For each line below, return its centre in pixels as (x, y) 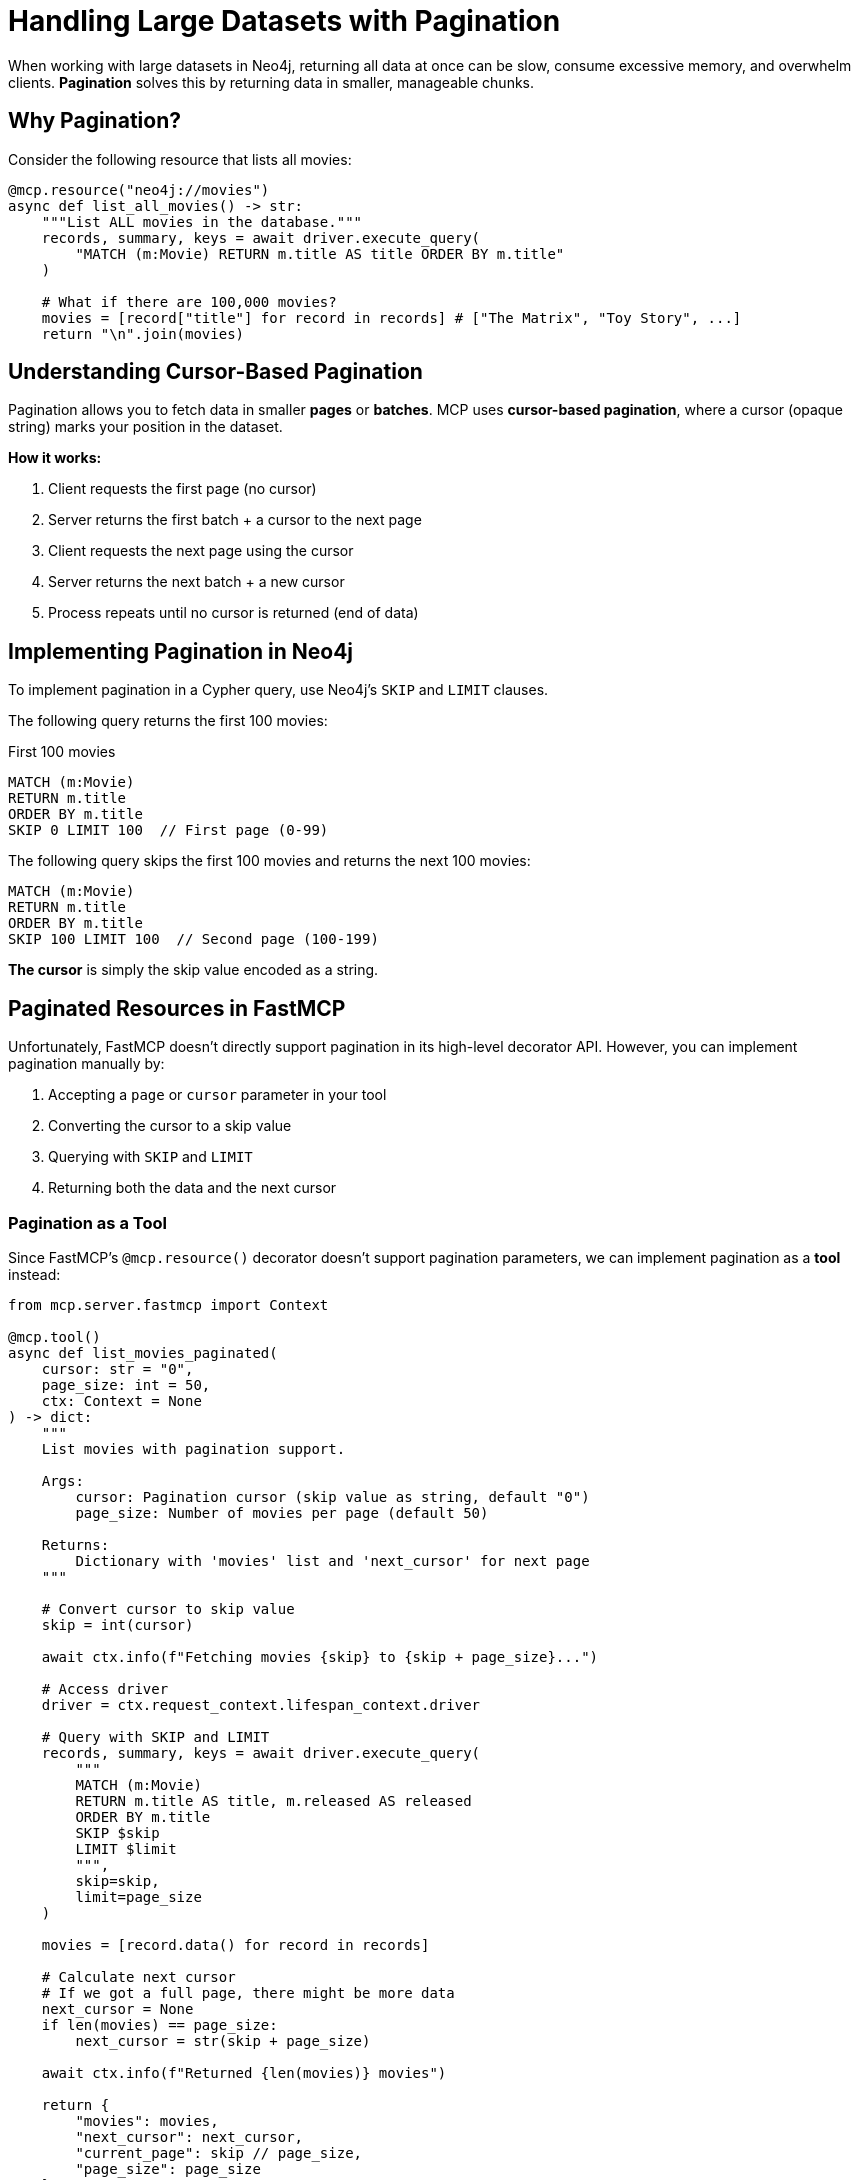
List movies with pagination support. (193, 1448)
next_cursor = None (117, 2008)
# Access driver (105, 1688)
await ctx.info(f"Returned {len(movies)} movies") (244, 2072)
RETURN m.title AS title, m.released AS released (273, 1800)
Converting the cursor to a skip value (170, 1126)
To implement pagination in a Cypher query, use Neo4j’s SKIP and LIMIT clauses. (278, 690)
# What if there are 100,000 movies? (189, 301)
